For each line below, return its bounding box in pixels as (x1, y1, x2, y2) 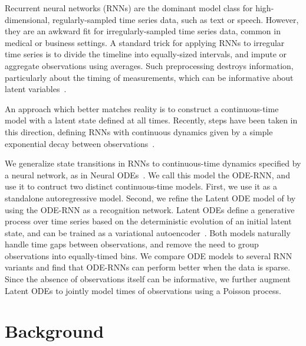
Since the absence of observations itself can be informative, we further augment (5, 273, 291, 285)
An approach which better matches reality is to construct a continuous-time (5, 102, 279, 115)
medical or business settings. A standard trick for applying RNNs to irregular (5, 36, 285, 48)
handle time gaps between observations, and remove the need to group (5, 238, 259, 250)
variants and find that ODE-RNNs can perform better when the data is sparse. (5, 261, 291, 273)
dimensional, (5, 13, 50, 25)
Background (5, 319, 104, 343)
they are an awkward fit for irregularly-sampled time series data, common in (5, 25, 281, 37)
